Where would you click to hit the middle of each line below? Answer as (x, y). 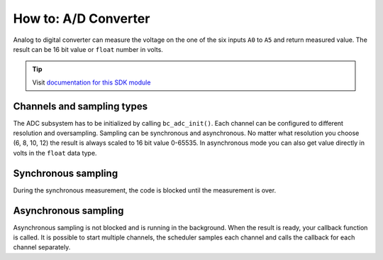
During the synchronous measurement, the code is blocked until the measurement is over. (145, 190)
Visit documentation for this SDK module (91, 82)
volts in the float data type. (55, 153)
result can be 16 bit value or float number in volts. (88, 49)
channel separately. (42, 247)
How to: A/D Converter (82, 18)
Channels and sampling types (81, 106)
